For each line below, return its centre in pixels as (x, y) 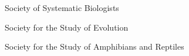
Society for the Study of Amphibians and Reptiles (95, 46)
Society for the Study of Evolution (67, 27)
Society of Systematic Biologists (62, 8)
